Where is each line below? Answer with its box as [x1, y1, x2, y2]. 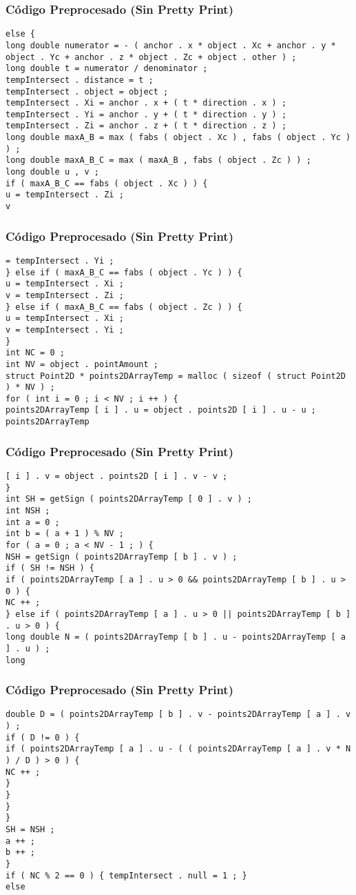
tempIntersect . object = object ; [6, 86, 169, 97]
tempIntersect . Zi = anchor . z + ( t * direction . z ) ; [6, 121, 287, 131]
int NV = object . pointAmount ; [6, 359, 158, 369]
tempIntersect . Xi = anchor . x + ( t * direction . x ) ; [6, 98, 287, 108]
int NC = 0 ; [6, 348, 65, 358]
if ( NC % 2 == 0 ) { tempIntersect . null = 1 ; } [6, 870, 247, 881]
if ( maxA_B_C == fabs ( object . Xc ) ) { [6, 178, 208, 188]
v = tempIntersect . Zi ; [6, 290, 124, 300]
